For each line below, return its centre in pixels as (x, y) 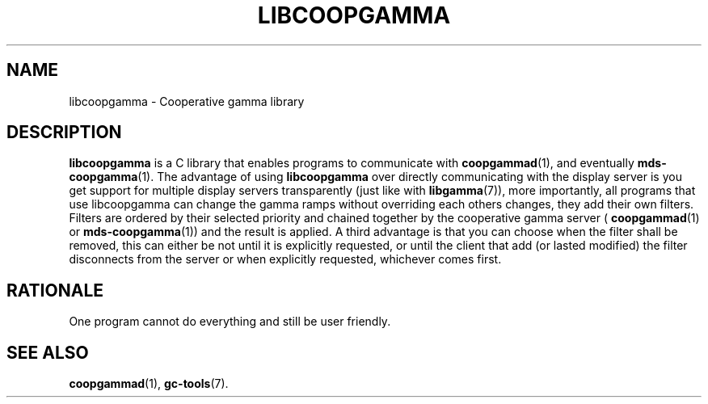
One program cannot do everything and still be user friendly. (230, 322)
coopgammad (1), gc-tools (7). (149, 384)
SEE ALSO (48, 352)
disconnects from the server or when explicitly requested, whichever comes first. (285, 259)
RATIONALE (55, 290)
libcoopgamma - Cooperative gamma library (187, 101)
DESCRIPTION (64, 133)
